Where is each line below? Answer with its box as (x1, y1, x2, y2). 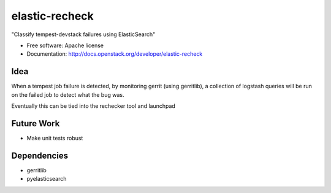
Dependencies (11, 150, 69, 161)
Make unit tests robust (26, 134, 83, 142)
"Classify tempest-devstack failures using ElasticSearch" (11, 31, 156, 38)
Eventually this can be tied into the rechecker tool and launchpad (11, 102, 176, 110)
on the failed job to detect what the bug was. (11, 91, 124, 98)
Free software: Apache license (26, 42, 104, 49)
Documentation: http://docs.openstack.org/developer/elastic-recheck (26, 50, 203, 58)
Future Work (11, 118, 60, 129)
